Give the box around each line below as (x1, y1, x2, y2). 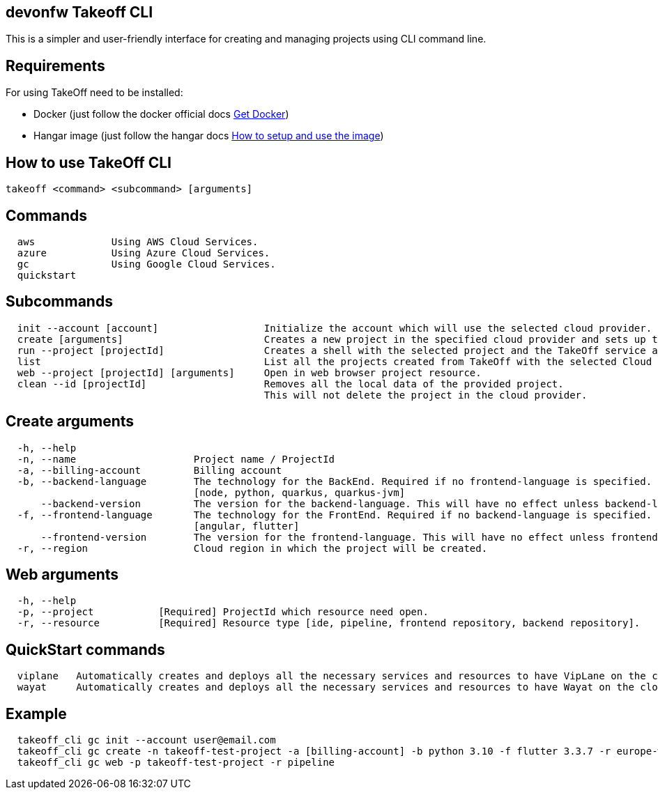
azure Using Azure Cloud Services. (17, 247, 270, 258)
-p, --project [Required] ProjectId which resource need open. (17, 606, 429, 618)
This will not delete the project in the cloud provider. (263, 389, 588, 401)
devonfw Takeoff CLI (6, 3, 153, 21)
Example (6, 704, 67, 723)
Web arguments (6, 566, 119, 584)
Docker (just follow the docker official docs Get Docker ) (33, 108, 289, 121)
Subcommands (6, 293, 113, 311)
